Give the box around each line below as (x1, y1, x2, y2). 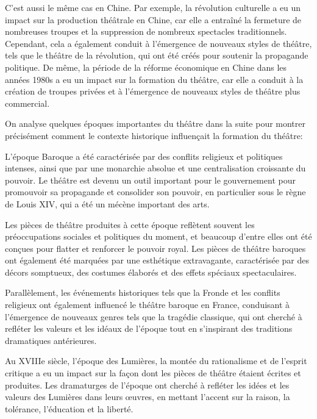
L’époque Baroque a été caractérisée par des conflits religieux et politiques (5, 149, 283, 162)
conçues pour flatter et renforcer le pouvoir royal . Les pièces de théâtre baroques (5, 242, 306, 254)
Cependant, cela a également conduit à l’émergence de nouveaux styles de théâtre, (5, 37, 312, 49)
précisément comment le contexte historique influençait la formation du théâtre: (5, 129, 303, 141)
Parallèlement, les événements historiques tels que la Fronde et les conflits (5, 286, 280, 299)
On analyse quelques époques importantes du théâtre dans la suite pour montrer (5, 117, 306, 130)
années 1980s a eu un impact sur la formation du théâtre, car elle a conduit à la (5, 73, 304, 85)
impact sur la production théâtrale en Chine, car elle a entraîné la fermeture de (5, 13, 302, 26)
